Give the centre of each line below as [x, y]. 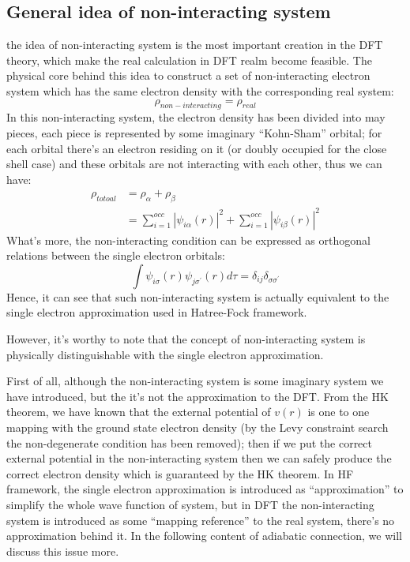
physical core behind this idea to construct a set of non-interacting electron [188, 75]
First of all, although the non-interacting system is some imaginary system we [195, 381]
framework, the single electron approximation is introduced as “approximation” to [205, 489]
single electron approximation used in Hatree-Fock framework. [157, 312]
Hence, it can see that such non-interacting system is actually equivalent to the [198, 296]
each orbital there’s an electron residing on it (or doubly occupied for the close [197, 148]
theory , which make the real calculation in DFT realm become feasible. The [189, 60]
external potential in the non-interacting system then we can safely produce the [199, 458]
